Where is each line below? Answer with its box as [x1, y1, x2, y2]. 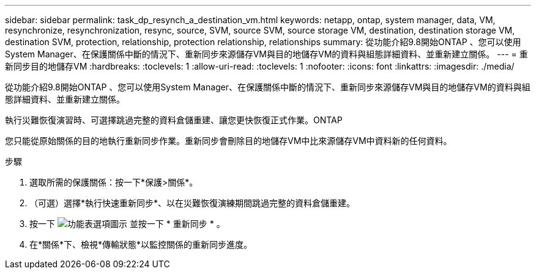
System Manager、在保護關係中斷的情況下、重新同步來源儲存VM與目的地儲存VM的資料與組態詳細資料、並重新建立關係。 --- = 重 [5, 49, 528, 59]
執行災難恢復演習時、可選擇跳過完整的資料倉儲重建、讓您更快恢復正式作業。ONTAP [5, 115, 343, 125]
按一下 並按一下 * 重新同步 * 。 [29, 218, 225, 229]
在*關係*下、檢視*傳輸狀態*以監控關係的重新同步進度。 [29, 239, 253, 250]
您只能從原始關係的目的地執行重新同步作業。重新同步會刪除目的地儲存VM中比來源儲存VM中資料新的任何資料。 [5, 135, 452, 146]
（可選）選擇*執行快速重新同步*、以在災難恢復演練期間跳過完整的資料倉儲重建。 [29, 198, 355, 208]
